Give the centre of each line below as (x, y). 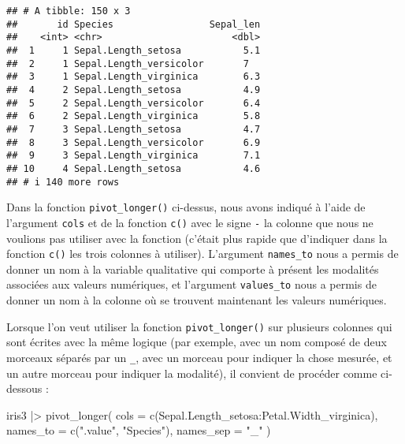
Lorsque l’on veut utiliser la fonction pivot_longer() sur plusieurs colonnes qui (199, 326)
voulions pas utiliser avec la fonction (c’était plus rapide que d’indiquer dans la (197, 238)
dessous (24, 388)
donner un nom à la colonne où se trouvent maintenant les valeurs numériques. (197, 300)
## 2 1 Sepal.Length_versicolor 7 (128, 63)
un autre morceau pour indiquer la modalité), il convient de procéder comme (192, 373)
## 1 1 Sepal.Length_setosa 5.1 (134, 50)
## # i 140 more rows (63, 182)
